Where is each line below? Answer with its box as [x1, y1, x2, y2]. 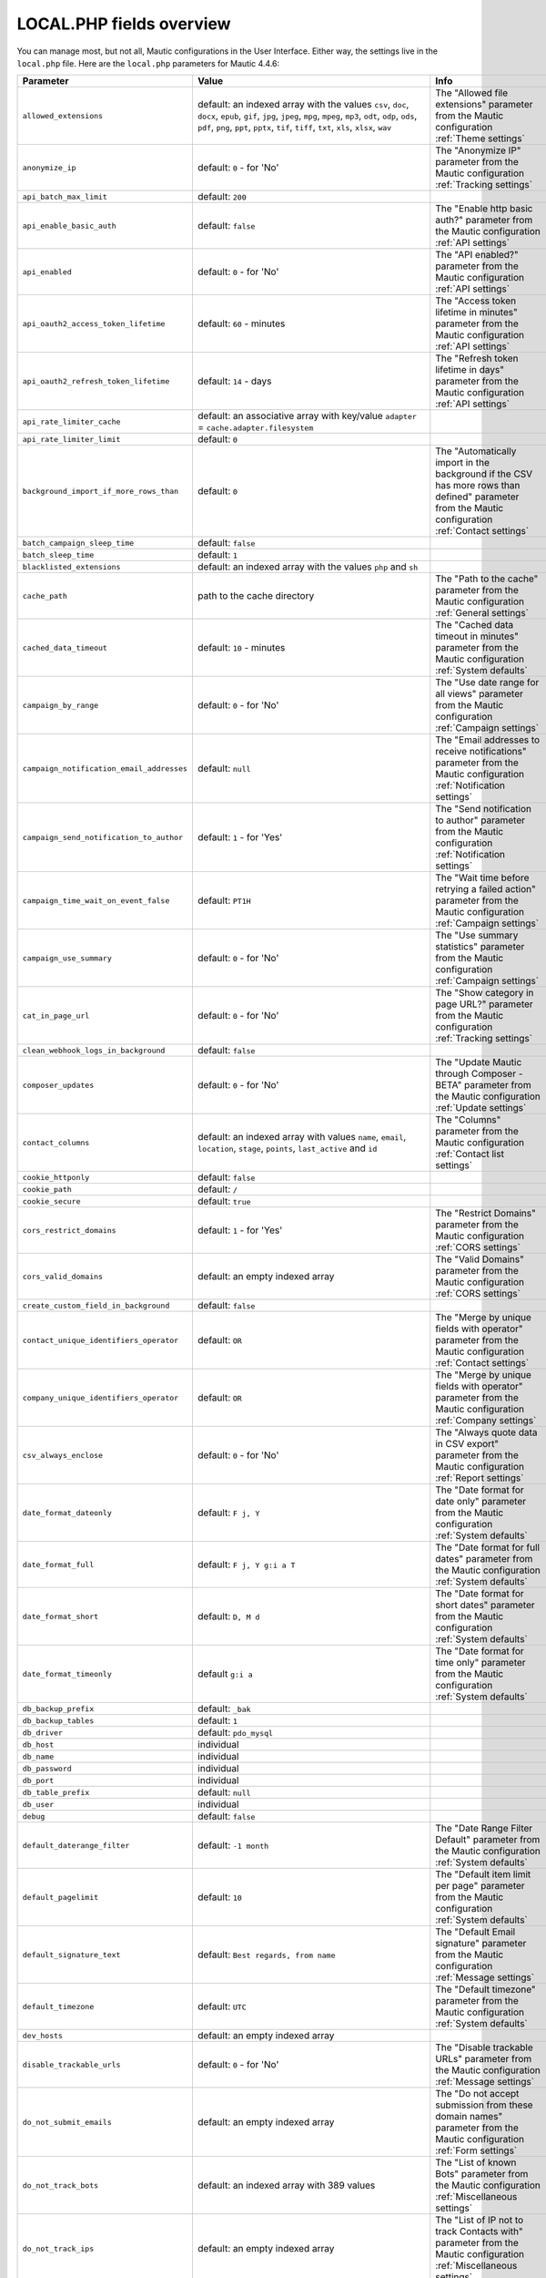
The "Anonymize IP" [435, 144, 521, 157]
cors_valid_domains [22, 1271, 104, 1281]
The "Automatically [435, 445, 517, 457]
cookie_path [22, 1185, 72, 1194]
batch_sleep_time [22, 549, 95, 559]
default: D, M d [197, 1610, 260, 1623]
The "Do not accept [435, 2088, 520, 2100]
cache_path [22, 590, 68, 600]
